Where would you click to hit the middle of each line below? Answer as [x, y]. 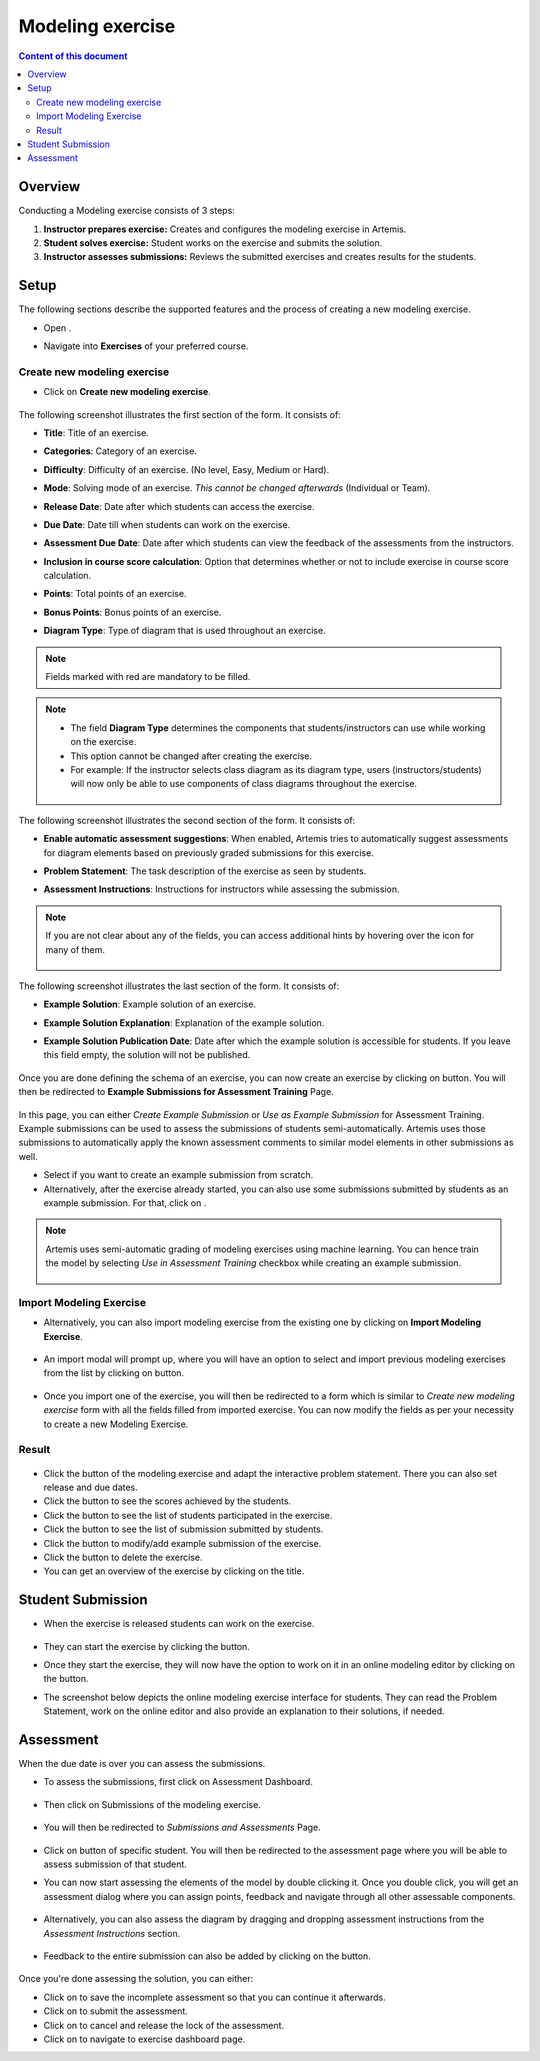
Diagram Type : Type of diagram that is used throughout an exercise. [184, 631]
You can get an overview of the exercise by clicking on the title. [174, 1571]
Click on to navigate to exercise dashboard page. [144, 2039]
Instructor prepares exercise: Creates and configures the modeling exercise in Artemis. [225, 229]
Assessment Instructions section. [112, 1933]
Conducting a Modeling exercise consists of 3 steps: [126, 211]
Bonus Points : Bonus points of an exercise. [132, 612]
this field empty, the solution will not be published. [147, 1055]
